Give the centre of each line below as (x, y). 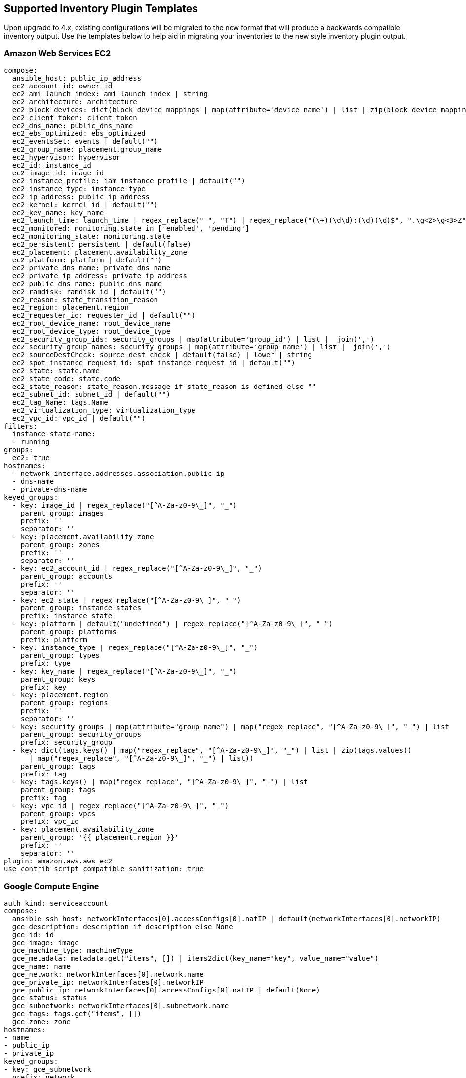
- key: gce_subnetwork (48, 1069)
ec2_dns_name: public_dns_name (73, 126)
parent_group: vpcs (58, 814)
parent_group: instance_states (81, 608)
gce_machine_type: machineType (73, 950)
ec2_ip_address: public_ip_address (81, 197)
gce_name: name (41, 966)
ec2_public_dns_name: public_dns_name (87, 284)
